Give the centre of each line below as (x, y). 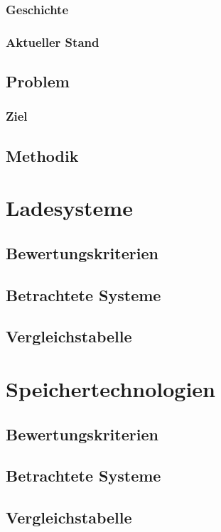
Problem (38, 81)
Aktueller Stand (53, 42)
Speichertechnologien (110, 389)
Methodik (42, 155)
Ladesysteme (69, 208)
